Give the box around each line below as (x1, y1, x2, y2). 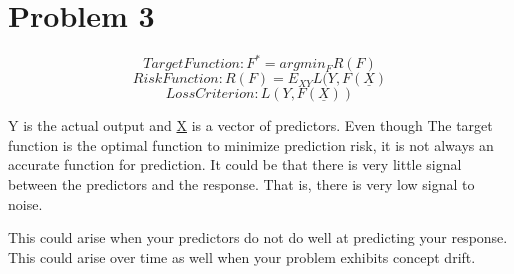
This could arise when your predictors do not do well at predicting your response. (8, 227, 508, 248)
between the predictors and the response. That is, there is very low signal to (8, 174, 475, 194)
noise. (8, 193, 43, 214)
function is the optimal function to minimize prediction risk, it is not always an (8, 134, 494, 155)
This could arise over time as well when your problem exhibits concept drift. (8, 246, 476, 267)
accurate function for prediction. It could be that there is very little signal (8, 154, 462, 175)
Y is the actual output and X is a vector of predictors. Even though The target (8, 115, 493, 136)
